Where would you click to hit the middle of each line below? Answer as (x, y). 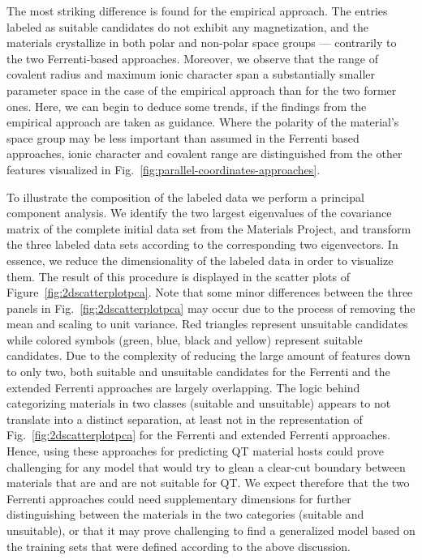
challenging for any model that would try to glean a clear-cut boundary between (206, 466)
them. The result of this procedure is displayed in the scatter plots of (178, 276)
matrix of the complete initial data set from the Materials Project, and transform (209, 228)
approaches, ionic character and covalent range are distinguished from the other (205, 154)
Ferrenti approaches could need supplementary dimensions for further (179, 498)
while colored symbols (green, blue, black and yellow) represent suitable (185, 339)
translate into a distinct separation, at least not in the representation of (185, 419)
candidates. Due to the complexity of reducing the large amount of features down (209, 355)
